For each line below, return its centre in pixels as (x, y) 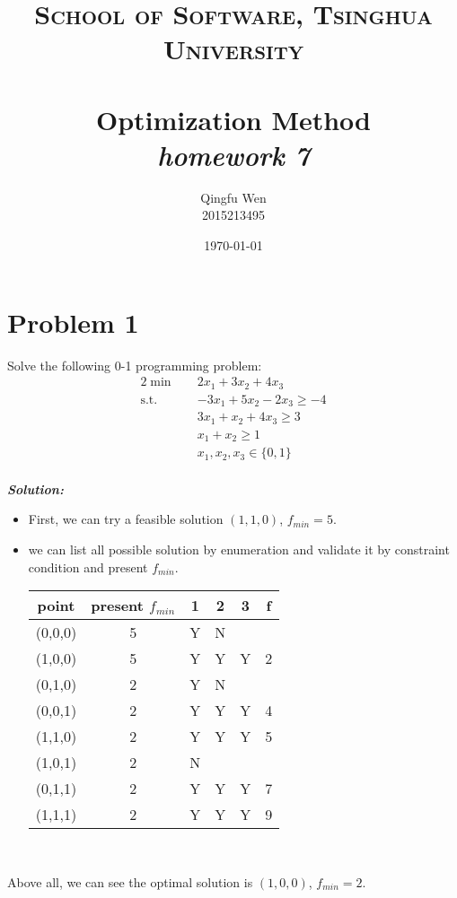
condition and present (88, 567)
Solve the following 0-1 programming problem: (135, 365)
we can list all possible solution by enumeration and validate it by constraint (239, 549)
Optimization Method (233, 119)
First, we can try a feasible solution (126, 519)
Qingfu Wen (233, 197)
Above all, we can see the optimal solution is (130, 881)
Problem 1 (73, 322)
